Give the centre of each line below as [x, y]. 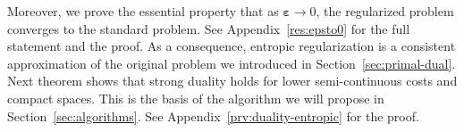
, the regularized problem [385, 11]
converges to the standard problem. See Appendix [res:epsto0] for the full [209, 28]
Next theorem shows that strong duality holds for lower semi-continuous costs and [232, 81]
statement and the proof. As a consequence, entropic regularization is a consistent [232, 46]
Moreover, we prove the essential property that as [143, 11]
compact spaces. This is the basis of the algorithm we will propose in [196, 98]
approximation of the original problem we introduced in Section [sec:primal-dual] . [232, 63]
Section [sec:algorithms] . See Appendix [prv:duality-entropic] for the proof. [213, 115]
